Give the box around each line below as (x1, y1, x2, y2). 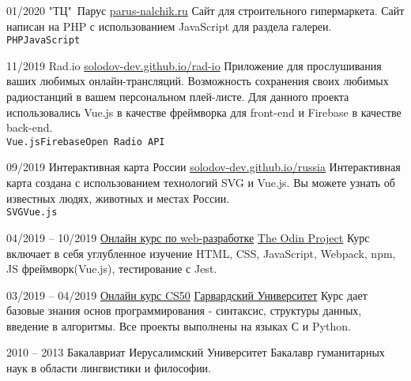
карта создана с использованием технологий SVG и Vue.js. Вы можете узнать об (6, 174, 395, 191)
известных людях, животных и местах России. (6, 189, 230, 206)
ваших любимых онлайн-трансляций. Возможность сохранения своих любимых (6, 73, 389, 89)
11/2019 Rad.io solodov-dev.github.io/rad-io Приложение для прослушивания (6, 57, 382, 73)
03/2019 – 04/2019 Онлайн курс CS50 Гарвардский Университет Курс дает (6, 286, 368, 303)
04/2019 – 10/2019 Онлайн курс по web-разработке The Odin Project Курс (6, 229, 370, 245)
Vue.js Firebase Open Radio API (6, 136, 165, 148)
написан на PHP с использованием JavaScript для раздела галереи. (6, 17, 332, 34)
